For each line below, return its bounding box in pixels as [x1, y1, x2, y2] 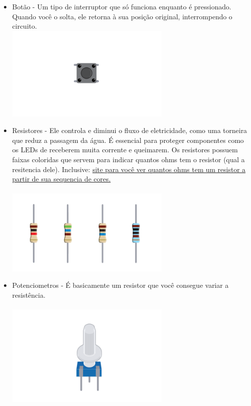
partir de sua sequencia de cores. [12, 174, 111, 184]
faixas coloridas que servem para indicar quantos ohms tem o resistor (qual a [12, 154, 245, 164]
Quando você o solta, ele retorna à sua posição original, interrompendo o [12, 11, 233, 21]
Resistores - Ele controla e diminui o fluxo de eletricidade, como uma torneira [12, 125, 247, 135]
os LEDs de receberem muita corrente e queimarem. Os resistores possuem [12, 144, 238, 155]
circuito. [12, 21, 37, 31]
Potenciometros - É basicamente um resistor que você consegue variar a [12, 280, 229, 290]
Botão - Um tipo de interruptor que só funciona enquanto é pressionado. [12, 1, 231, 11]
